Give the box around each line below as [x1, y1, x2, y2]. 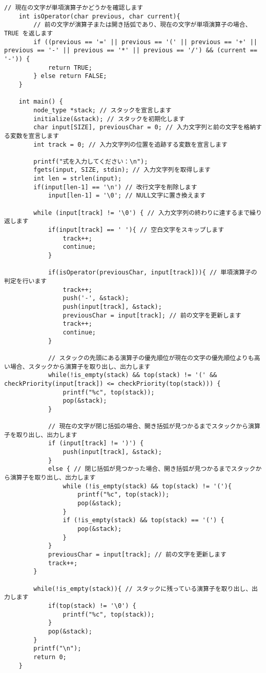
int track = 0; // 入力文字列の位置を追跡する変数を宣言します [33, 141, 228, 148]
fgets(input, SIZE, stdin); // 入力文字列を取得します [33, 166, 211, 174]
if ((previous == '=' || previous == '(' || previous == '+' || [33, 38, 257, 46]
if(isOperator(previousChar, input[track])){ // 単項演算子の [48, 269, 257, 276]
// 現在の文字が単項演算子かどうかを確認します [4, 4, 144, 11]
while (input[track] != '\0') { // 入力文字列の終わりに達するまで [33, 209, 250, 216]
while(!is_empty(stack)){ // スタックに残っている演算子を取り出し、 [33, 585, 252, 592]
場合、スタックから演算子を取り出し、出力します [10, 363, 151, 370]
